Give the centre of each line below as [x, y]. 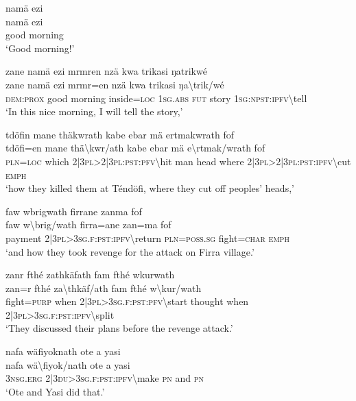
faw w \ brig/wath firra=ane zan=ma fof [88, 224]
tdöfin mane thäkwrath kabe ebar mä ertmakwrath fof [120, 134]
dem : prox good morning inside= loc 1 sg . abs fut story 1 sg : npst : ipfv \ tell [156, 98]
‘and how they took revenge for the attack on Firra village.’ [130, 251]
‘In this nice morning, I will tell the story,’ [94, 111]
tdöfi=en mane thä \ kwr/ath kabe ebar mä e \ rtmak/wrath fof [135, 148]
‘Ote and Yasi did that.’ [55, 391]
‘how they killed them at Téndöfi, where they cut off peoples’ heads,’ [150, 188]
